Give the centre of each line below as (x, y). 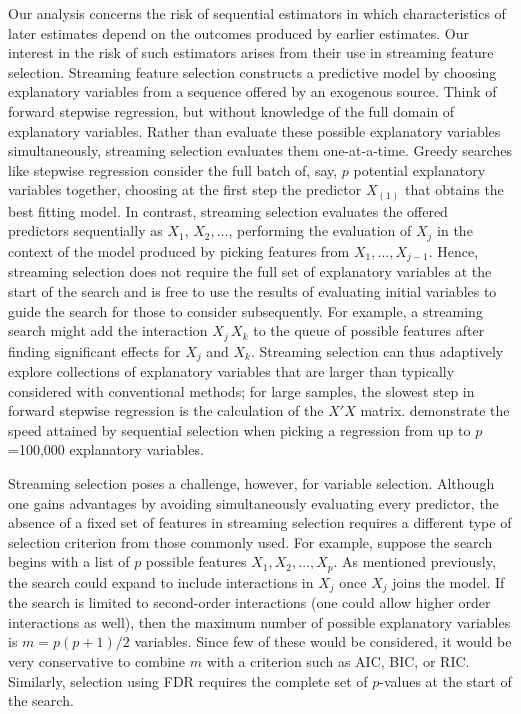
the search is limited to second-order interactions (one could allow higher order (249, 602)
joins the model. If (448, 581)
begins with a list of (69, 561)
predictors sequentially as (85, 230)
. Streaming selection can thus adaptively (377, 350)
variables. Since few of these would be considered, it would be (323, 641)
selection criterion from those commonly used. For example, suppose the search (250, 541)
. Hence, (453, 250)
